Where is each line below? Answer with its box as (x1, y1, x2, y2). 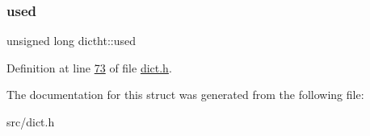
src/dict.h (6, 113, 55, 130)
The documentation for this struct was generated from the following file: (6, 86, 364, 103)
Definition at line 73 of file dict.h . (6, 59, 172, 76)
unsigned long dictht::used (6, 32, 137, 49)
